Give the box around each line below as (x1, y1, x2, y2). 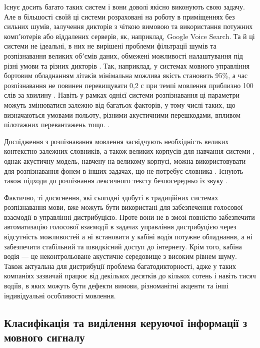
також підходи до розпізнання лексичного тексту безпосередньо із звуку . (4, 175, 227, 186)
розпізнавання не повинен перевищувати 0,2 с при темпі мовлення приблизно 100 (4, 80, 253, 90)
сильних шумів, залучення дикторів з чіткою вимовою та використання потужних (4, 21, 253, 32)
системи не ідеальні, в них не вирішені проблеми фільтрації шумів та (4, 41, 216, 51)
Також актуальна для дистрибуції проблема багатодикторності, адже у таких (4, 260, 236, 271)
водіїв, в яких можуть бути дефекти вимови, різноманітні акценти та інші (4, 280, 229, 291)
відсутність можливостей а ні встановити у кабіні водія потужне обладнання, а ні (4, 231, 252, 242)
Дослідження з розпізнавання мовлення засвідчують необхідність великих (4, 136, 229, 146)
